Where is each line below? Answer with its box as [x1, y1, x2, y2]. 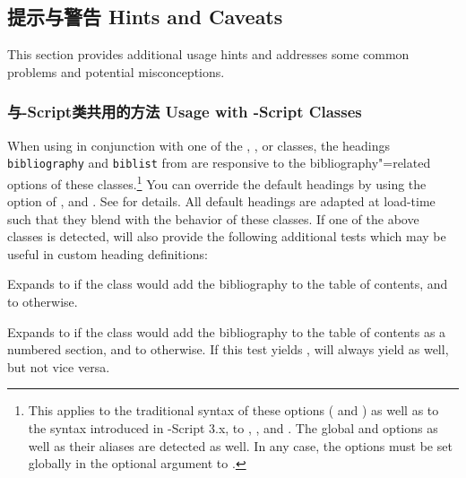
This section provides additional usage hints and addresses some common [7, 45, 410, 64]
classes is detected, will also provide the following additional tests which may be [7, 227, 446, 246]
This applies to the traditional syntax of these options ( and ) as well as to [28, 401, 439, 420]
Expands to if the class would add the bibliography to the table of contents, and [7, 274, 448, 293]
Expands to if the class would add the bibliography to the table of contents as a [7, 322, 446, 341]
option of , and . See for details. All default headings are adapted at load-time [7, 192, 436, 211]
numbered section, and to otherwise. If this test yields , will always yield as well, [7, 340, 449, 359]
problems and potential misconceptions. [7, 62, 225, 81]
